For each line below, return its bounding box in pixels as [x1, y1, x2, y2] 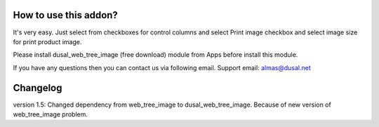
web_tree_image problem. [13, 109, 88, 119]
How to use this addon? [13, 9, 119, 21]
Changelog [13, 81, 62, 94]
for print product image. [13, 37, 82, 46]
